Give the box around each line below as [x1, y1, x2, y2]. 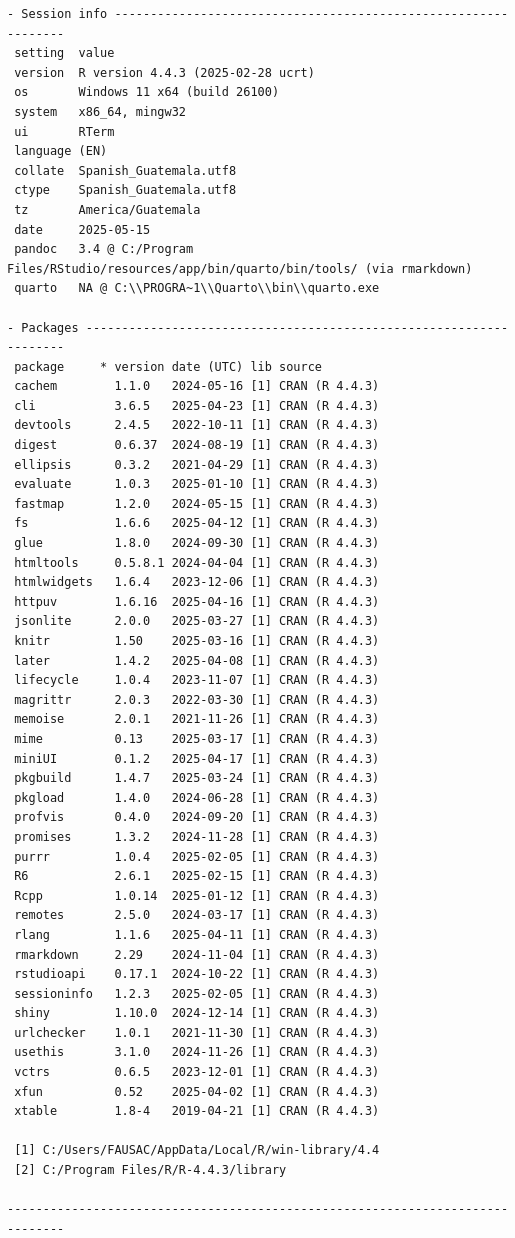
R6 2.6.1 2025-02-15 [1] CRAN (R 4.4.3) [14, 869, 380, 884]
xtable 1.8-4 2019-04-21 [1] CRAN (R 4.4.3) [14, 1104, 380, 1119]
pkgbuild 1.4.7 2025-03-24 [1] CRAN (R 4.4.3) [14, 771, 380, 786]
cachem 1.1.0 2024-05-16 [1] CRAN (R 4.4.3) [14, 379, 380, 394]
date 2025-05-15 [14, 222, 151, 237]
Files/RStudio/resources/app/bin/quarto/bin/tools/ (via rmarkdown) [7, 261, 473, 276]
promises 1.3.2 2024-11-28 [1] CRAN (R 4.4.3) [14, 829, 380, 844]
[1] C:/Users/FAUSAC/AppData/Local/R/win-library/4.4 [14, 1143, 380, 1158]
